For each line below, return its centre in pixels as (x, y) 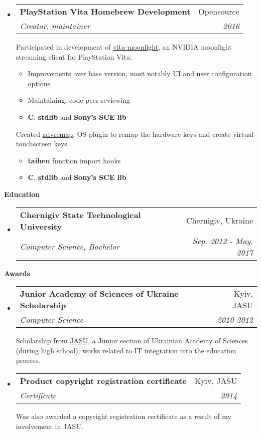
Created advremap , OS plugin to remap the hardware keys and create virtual (135, 134)
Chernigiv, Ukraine (219, 221)
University (41, 226)
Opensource (219, 11)
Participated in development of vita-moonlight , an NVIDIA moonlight (124, 47)
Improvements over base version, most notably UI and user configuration (140, 73)
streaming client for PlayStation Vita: (74, 56)
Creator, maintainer (55, 26)
